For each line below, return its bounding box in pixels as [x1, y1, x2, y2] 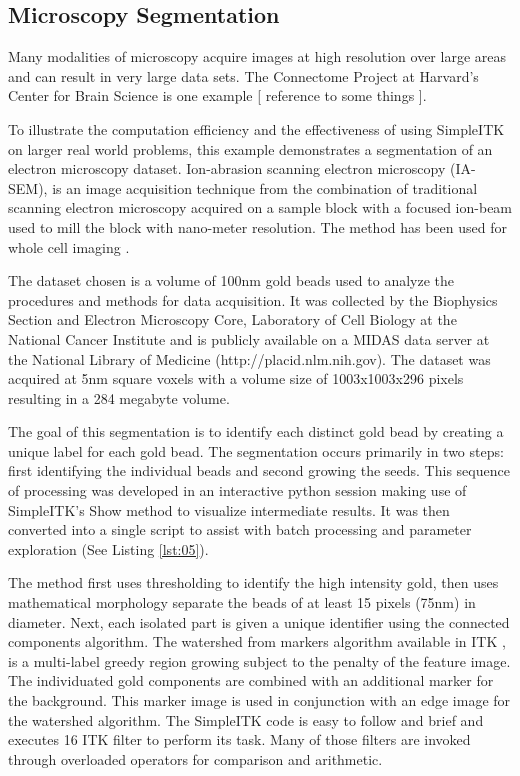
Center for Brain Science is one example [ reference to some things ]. [8, 85, 427, 106]
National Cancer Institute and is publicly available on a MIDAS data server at [8, 328, 490, 349]
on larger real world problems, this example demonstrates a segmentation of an [8, 138, 493, 159]
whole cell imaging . [8, 236, 130, 257]
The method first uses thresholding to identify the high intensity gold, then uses [8, 572, 499, 593]
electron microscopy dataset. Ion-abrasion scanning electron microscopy [8, 158, 446, 179]
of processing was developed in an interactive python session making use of [8, 480, 467, 501]
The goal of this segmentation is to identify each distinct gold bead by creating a [8, 421, 504, 442]
